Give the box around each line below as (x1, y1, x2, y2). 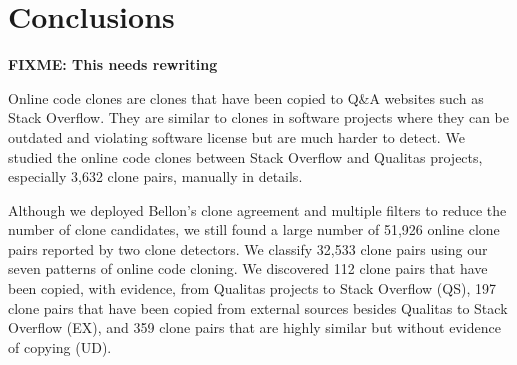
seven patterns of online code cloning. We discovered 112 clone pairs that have (8, 258, 488, 279)
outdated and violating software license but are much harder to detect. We (8, 126, 465, 147)
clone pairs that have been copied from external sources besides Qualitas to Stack (8, 297, 508, 318)
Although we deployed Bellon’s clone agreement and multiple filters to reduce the (8, 199, 507, 220)
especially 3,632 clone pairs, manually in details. (8, 166, 303, 187)
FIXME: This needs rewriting (8, 54, 218, 75)
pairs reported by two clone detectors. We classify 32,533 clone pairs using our (8, 238, 488, 259)
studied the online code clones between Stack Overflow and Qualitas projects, (8, 146, 483, 167)
